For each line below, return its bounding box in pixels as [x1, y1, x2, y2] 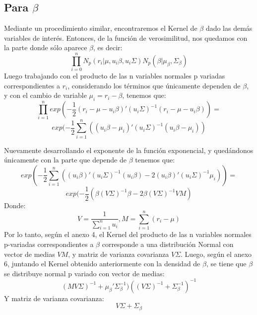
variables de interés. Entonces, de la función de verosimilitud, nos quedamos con [4, 32, 248, 43]
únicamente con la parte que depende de [4, 155, 127, 165]
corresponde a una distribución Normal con [102, 238, 234, 249]
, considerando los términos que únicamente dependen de [67, 80, 241, 90]
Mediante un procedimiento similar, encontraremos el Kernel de [4, 23, 197, 33]
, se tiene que [206, 258, 247, 269]
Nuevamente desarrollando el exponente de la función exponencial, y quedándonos [4, 145, 254, 155]
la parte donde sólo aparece [4, 42, 87, 53]
